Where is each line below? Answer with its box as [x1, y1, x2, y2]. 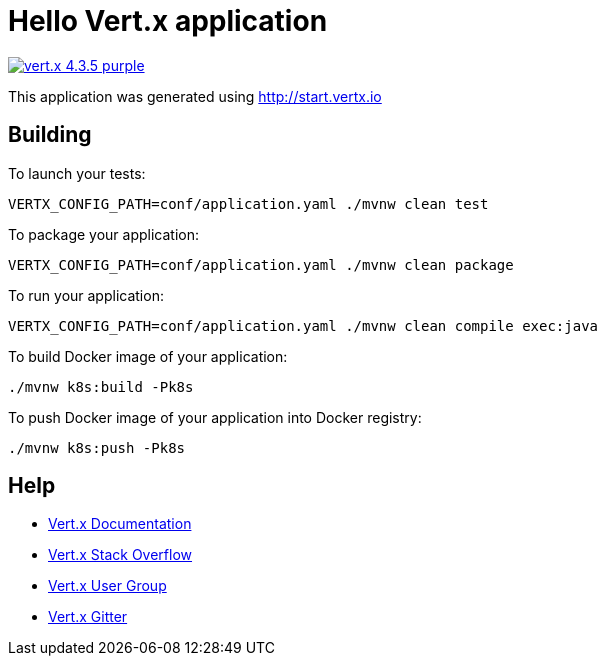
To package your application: [8, 225, 200, 243]
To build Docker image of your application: [8, 347, 288, 365]
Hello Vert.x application [8, 4, 328, 38]
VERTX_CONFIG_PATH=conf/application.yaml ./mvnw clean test [8, 195, 489, 212]
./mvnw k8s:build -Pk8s [8, 378, 194, 395]
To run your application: [8, 286, 164, 304]
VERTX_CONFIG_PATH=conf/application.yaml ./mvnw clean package [8, 256, 514, 273]
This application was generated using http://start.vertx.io [8, 87, 382, 105]
